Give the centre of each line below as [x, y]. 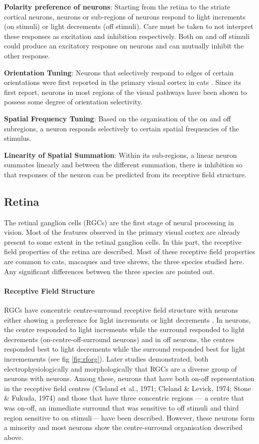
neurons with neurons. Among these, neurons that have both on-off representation [129, 378]
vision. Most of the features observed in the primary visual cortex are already [122, 232]
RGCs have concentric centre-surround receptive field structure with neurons [121, 310]
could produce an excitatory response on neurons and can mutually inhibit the [124, 46]
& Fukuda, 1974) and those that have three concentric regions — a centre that [124, 398]
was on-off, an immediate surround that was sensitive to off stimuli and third [122, 408]
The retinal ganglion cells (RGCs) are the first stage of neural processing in [119, 222]
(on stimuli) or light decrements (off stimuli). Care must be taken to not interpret [129, 26]
